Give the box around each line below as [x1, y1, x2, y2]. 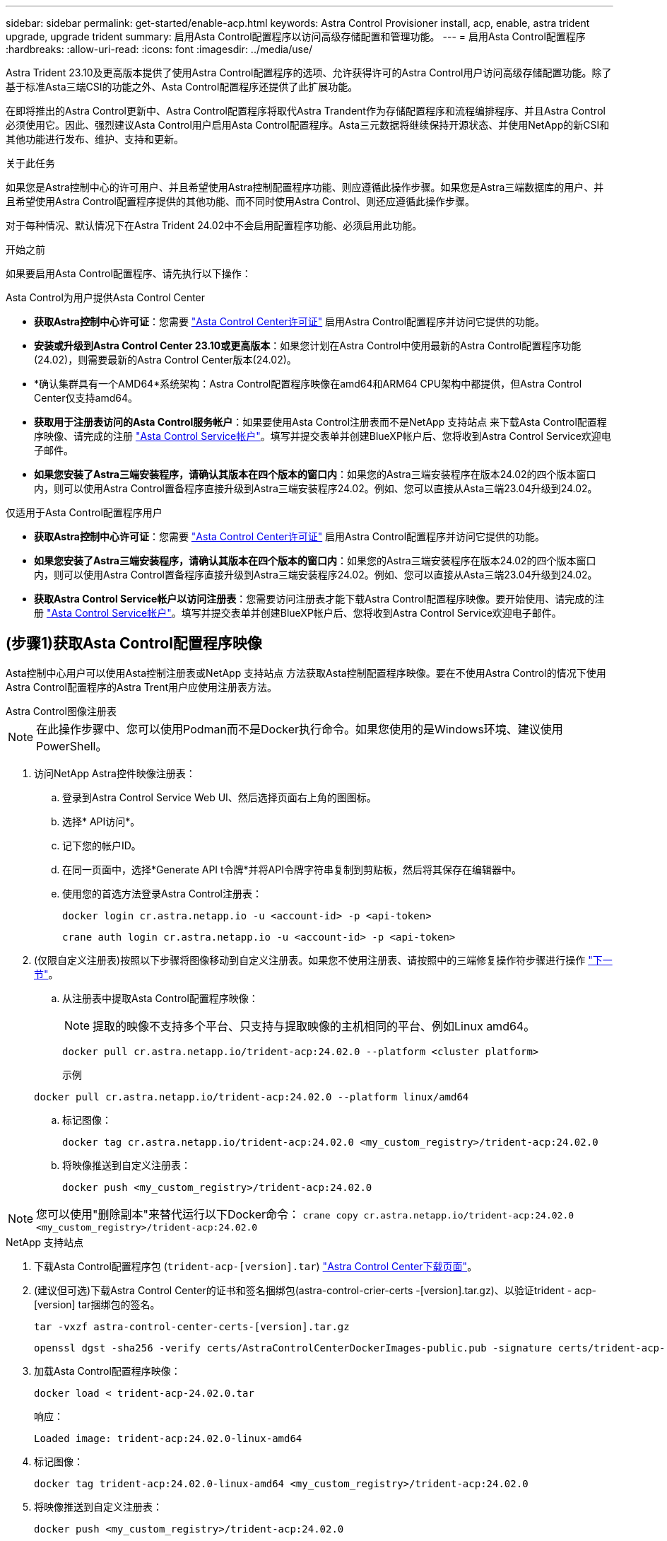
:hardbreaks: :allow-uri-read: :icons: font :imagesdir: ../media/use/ [6, 43, 313, 55]
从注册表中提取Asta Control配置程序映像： [62, 992, 259, 1004]
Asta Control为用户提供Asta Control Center [6, 291, 206, 303]
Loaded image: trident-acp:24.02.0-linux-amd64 [34, 1432, 302, 1444]
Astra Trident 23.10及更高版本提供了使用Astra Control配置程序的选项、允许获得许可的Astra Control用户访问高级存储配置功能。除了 [6, 66, 612, 78]
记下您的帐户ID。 [62, 839, 141, 851]
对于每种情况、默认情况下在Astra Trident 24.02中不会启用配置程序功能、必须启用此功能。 [6, 219, 423, 231]
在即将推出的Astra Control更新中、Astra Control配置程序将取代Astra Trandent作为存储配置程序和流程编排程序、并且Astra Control [6, 105, 606, 117]
